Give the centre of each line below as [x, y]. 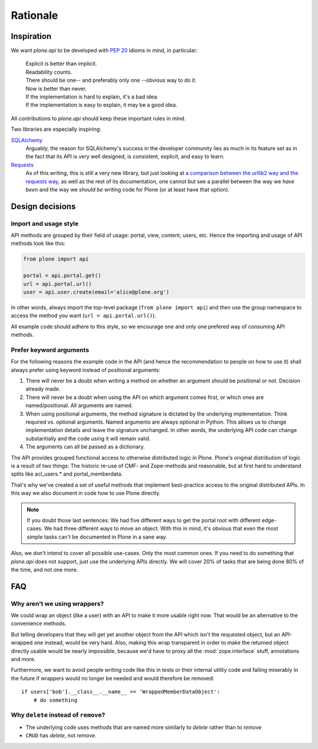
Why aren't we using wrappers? [57, 603]
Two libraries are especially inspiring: [56, 129]
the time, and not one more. [44, 569]
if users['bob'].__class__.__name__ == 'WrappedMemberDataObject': [121, 692]
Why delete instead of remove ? [58, 715]
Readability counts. [49, 72]
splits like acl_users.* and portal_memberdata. [67, 474]
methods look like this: [38, 243]
